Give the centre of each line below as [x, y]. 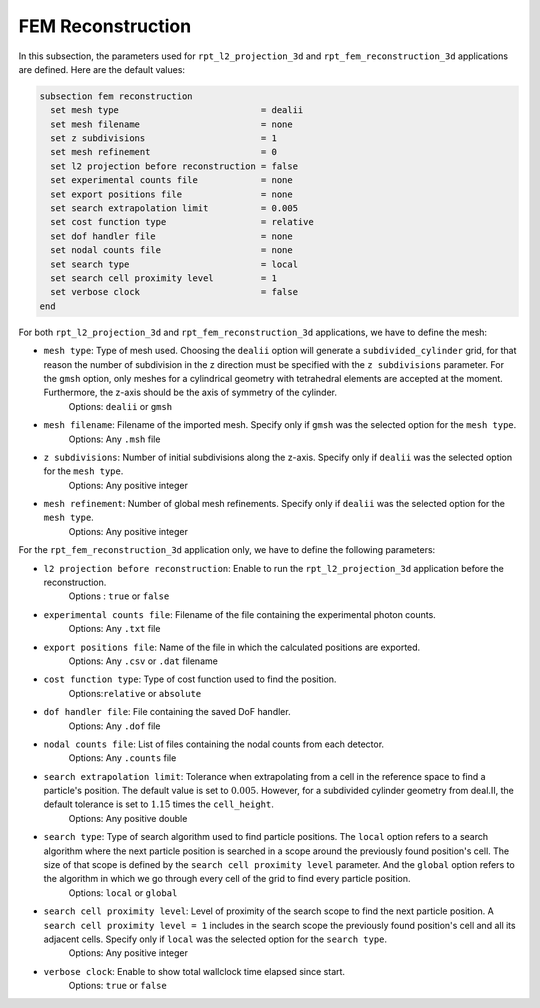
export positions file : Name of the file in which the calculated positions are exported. [232, 647]
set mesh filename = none [172, 124]
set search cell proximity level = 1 [163, 278]
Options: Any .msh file [114, 439]
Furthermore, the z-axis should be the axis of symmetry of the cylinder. [190, 392]
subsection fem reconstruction [116, 96]
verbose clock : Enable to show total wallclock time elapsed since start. [194, 971]
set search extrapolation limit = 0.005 [174, 208]
